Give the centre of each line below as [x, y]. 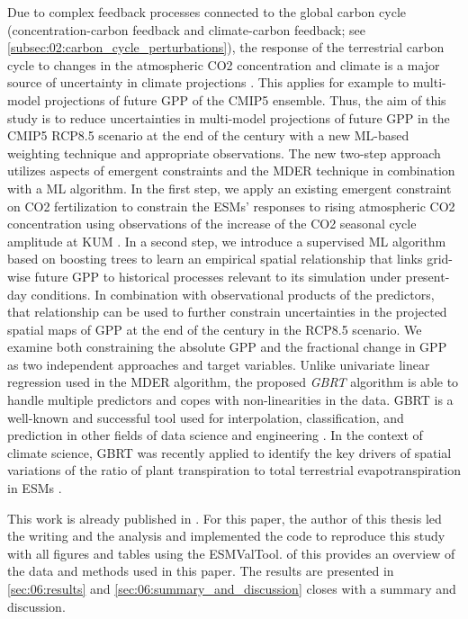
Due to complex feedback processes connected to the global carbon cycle [207, 12]
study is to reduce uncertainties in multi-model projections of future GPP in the [229, 117]
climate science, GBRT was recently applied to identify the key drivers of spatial [229, 452]
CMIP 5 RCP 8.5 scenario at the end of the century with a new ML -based [208, 135]
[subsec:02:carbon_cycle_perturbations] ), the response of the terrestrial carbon [226, 47]
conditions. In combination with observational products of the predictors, [233, 294]
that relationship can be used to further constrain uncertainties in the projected [227, 312]
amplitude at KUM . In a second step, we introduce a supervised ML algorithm [227, 241]
